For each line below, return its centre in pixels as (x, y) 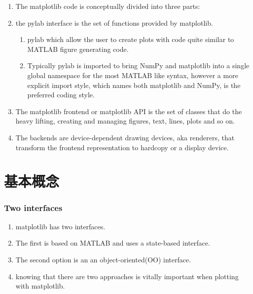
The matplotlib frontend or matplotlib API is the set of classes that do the (129, 111)
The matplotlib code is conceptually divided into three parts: (108, 6)
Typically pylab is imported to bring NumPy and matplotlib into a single (138, 65)
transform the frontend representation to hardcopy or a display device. (122, 147)
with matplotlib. (40, 286)
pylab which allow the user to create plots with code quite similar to (131, 39)
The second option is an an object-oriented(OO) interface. (103, 259)
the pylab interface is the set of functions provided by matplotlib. (114, 22)
